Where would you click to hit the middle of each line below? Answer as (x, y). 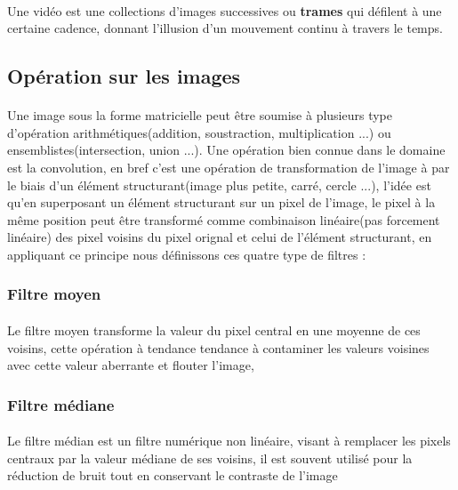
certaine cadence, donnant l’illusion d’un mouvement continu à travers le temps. (225, 28)
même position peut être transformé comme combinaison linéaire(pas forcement (224, 219)
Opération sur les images (124, 76)
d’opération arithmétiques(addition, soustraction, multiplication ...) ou (199, 132)
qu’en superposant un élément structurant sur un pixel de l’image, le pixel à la (221, 202)
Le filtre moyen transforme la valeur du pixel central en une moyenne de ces (214, 329)
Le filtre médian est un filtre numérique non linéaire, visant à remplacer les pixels (229, 441)
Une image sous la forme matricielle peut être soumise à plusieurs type (200, 115)
